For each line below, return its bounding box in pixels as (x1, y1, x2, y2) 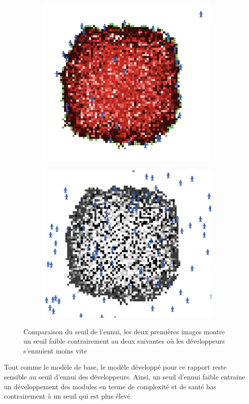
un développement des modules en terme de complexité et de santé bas (4, 381, 216, 391)
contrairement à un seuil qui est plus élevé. (4, 391, 133, 401)
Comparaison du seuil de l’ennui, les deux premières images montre (23, 326, 225, 336)
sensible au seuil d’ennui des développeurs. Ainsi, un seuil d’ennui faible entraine (4, 371, 245, 381)
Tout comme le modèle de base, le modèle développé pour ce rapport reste (4, 362, 227, 372)
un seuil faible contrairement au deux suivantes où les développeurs (23, 336, 225, 346)
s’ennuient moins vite (23, 345, 87, 355)
